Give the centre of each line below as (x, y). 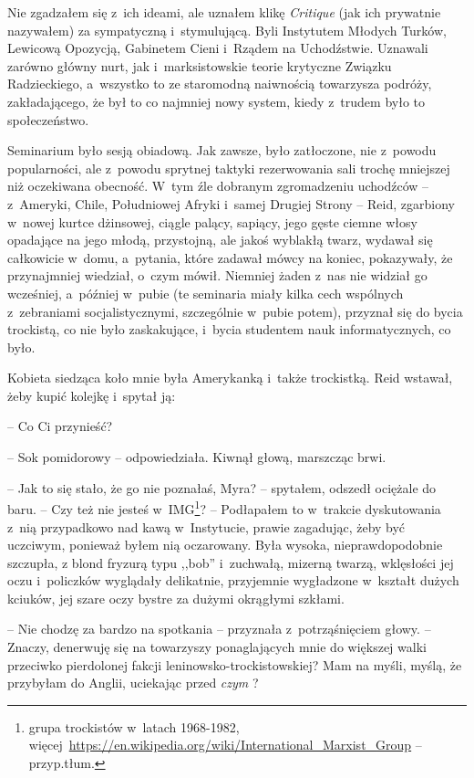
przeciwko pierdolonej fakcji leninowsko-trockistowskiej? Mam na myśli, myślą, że (235, 664)
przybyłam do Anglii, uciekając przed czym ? (133, 683)
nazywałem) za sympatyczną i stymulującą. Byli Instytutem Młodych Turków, (227, 30)
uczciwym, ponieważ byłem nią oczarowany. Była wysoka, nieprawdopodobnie (225, 545)
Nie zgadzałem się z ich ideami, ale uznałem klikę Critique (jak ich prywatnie (224, 12)
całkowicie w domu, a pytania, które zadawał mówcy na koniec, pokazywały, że (230, 257)
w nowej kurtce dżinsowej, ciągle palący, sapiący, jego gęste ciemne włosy (212, 221)
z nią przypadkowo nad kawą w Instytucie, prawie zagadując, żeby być (206, 526)
